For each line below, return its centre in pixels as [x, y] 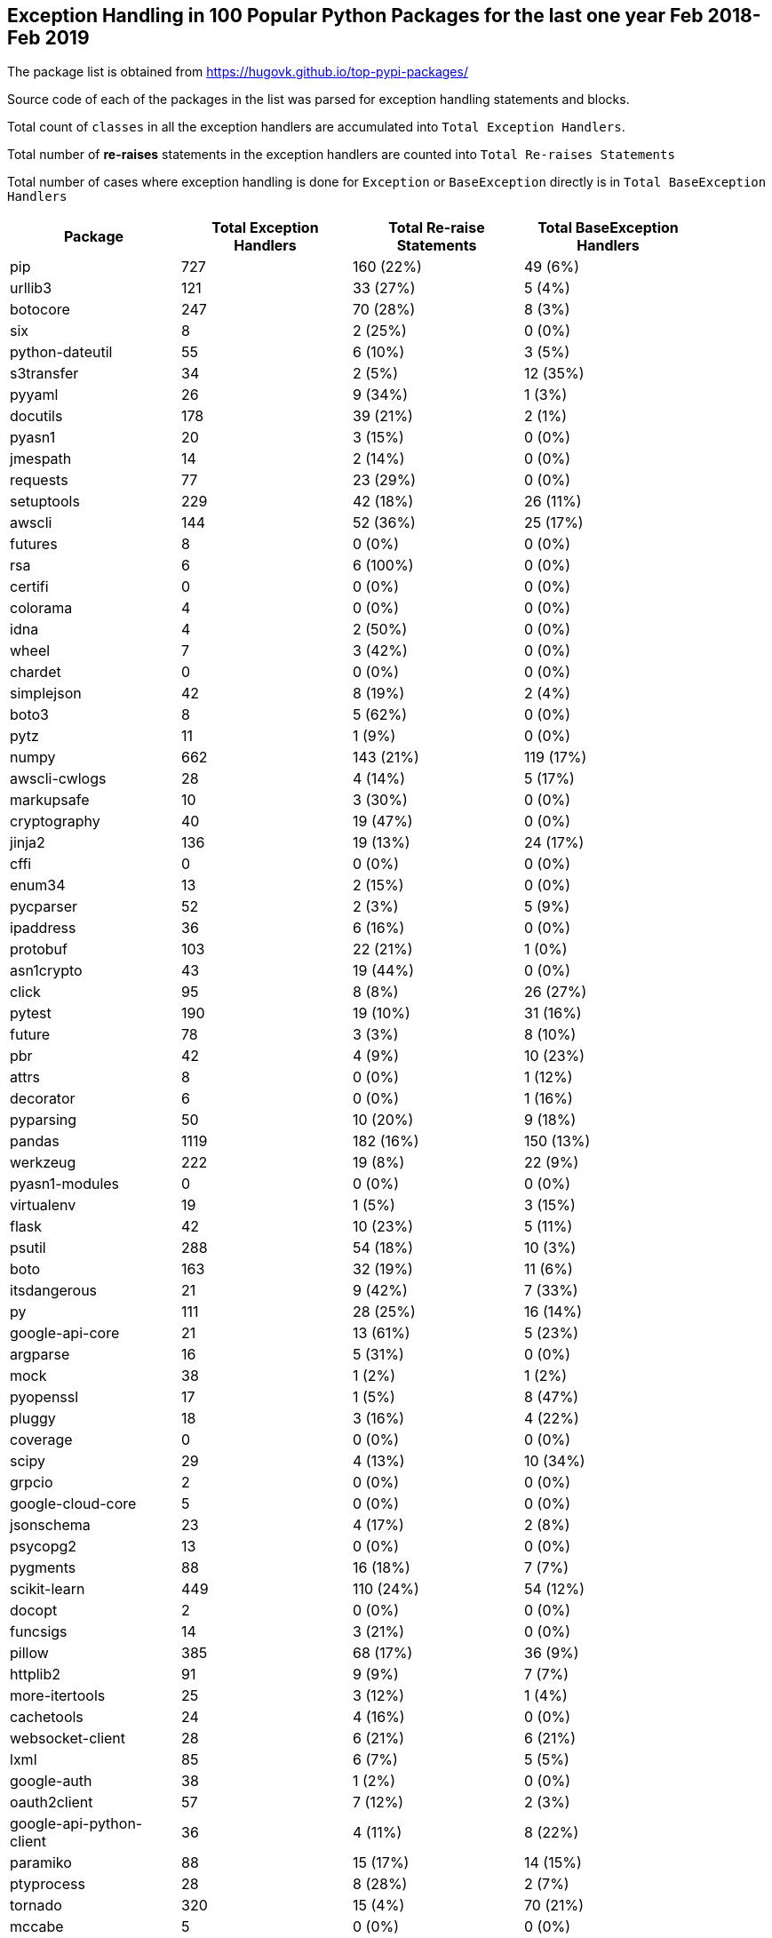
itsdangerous [54, 1291]
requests [39, 480]
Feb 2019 [48, 38]
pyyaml [34, 395]
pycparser [44, 907]
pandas [35, 1141]
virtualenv [43, 1205]
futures [34, 544]
